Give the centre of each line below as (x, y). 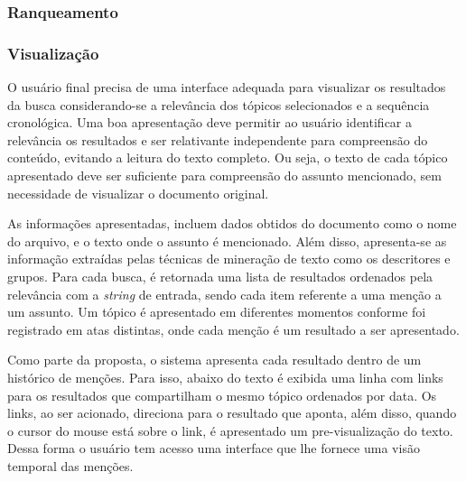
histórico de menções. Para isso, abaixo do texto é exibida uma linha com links (225, 377)
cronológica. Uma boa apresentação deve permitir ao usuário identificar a (210, 122)
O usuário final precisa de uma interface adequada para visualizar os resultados (227, 87)
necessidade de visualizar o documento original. (138, 193)
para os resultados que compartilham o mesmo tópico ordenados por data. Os (222, 395)
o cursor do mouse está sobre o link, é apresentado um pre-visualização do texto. (230, 430)
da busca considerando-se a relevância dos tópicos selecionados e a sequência (219, 104)
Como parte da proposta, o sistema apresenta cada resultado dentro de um (214, 360)
